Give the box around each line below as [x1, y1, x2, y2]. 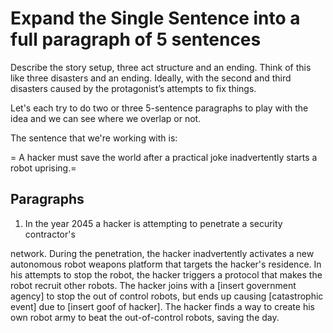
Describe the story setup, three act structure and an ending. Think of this [10, 61, 312, 73]
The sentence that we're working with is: [10, 132, 178, 144]
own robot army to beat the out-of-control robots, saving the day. [10, 311, 280, 323]
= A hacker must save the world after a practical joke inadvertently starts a [10, 151, 318, 163]
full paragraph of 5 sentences [10, 28, 262, 51]
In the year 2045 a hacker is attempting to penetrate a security [24, 217, 283, 229]
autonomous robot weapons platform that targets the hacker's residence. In [10, 258, 322, 270]
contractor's [24, 228, 76, 240]
